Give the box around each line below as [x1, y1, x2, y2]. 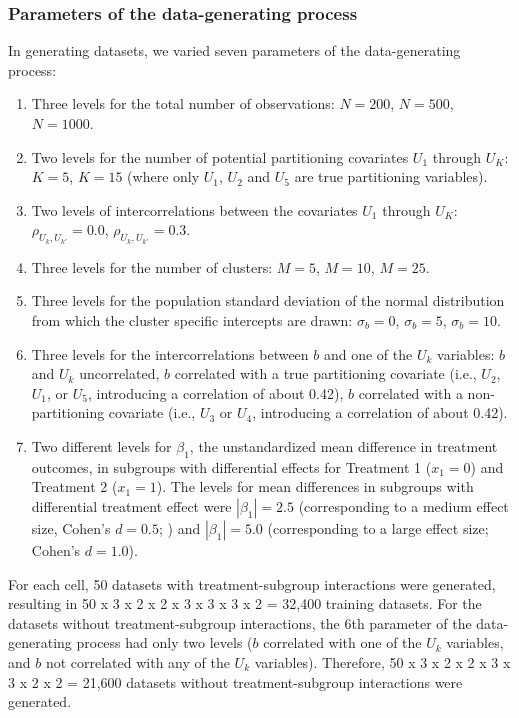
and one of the [323, 343, 413, 364]
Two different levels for [31, 435, 172, 456]
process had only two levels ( [76, 632, 253, 653]
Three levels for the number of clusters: [31, 256, 273, 277]
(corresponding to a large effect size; [267, 517, 489, 538]
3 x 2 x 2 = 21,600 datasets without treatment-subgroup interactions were [8, 671, 463, 692]
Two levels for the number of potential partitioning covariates [31, 146, 409, 167]
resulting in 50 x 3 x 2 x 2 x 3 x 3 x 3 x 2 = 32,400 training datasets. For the [8, 593, 482, 614]
